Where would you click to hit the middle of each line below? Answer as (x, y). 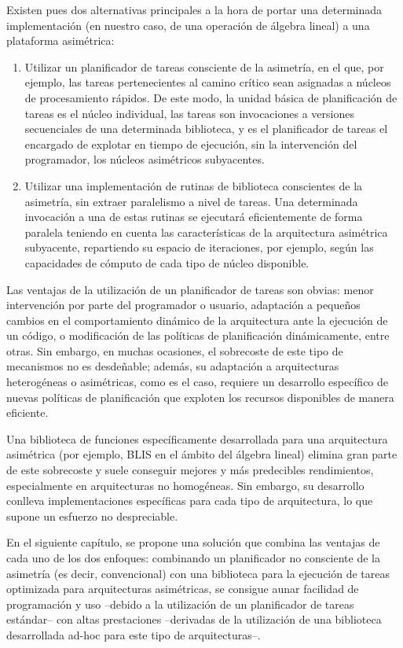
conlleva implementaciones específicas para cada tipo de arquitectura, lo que (190, 501)
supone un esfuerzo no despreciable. (92, 515)
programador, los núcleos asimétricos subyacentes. (145, 159)
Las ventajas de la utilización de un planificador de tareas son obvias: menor (190, 289)
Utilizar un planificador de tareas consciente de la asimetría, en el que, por (204, 66)
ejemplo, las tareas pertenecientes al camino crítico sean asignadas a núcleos (208, 82)
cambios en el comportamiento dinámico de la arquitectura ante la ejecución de (197, 320)
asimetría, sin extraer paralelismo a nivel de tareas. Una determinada (191, 201)
